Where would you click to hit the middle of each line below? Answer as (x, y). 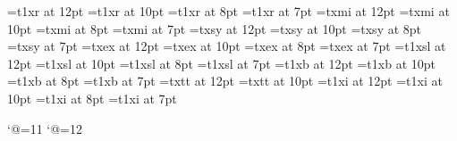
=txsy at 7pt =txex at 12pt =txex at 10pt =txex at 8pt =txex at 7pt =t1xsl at (227, 46)
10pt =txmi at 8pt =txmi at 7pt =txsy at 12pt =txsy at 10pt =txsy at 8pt (215, 28)
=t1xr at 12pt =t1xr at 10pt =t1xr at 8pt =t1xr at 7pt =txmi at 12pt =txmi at (228, 11)
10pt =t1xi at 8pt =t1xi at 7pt (92, 98)
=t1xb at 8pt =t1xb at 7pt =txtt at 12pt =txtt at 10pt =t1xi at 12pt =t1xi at (225, 81)
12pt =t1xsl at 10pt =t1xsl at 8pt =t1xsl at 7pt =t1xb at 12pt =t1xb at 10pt (221, 63)
